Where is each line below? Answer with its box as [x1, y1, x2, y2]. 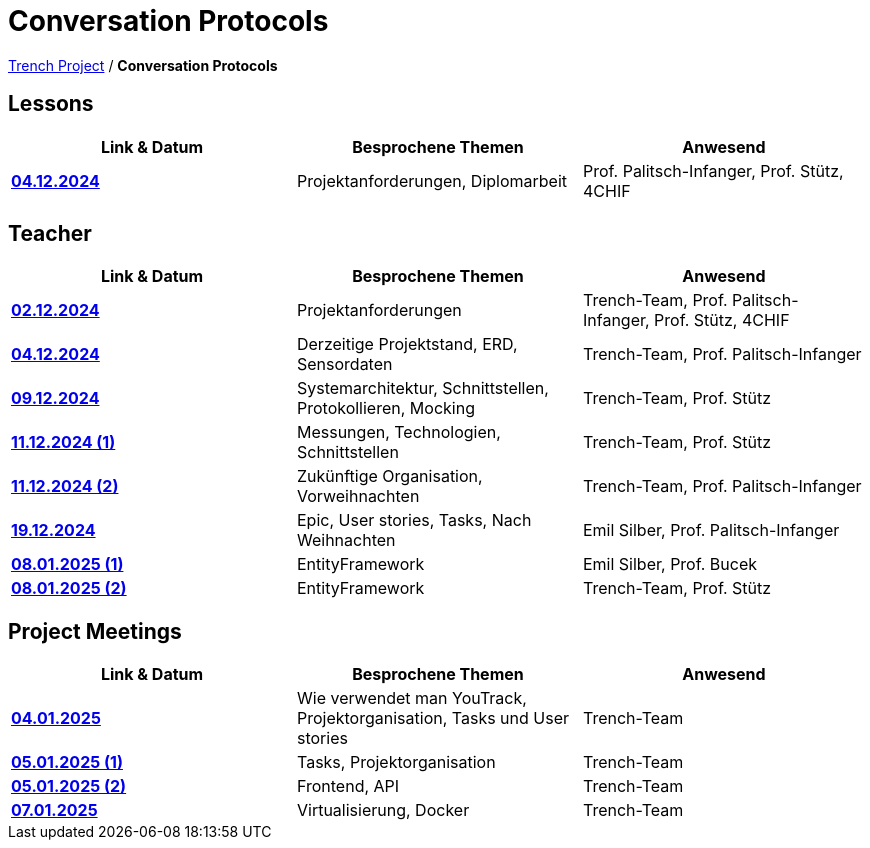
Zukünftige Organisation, [296, 466, 483, 487]
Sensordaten [296, 354, 393, 375]
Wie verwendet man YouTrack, [296, 688, 527, 709]
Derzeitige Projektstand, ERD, [296, 334, 518, 355]
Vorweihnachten [296, 486, 420, 507]
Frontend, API [296, 776, 400, 797]
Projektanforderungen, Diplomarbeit [296, 170, 568, 191]
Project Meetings [8, 618, 182, 644]
